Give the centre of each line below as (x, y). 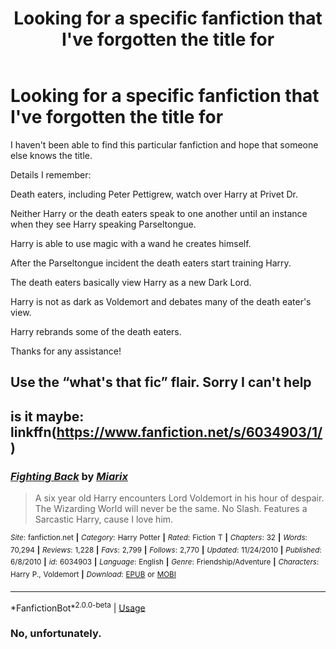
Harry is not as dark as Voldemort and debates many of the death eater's (161, 301)
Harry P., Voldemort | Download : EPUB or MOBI (93, 574)
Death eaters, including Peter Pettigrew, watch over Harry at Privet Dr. (154, 194)
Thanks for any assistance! (66, 351)
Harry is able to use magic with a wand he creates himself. (131, 243)
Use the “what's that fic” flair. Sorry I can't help (161, 382)
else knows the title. (51, 155)
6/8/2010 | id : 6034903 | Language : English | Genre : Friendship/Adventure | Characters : (165, 562)
